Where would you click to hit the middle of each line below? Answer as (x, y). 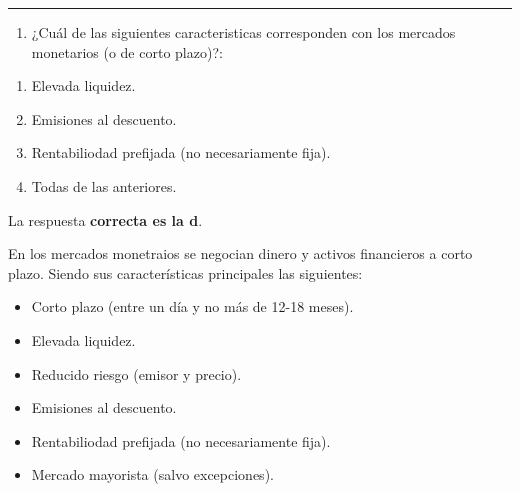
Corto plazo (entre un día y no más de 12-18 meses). (192, 306)
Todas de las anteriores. (104, 185)
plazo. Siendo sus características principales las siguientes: (185, 272)
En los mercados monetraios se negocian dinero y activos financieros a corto (240, 253)
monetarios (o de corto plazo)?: (127, 51)
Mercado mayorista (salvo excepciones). (152, 474)
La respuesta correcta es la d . (105, 219)
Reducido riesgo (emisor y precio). (136, 373)
